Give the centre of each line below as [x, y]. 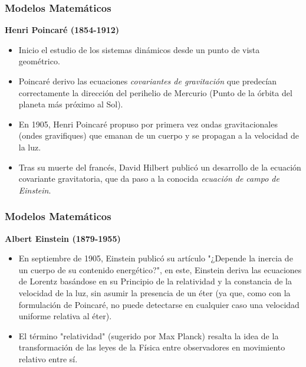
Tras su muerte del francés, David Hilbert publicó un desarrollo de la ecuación [160, 167]
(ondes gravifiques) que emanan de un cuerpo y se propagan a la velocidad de [159, 135]
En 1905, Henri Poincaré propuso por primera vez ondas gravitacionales [148, 124]
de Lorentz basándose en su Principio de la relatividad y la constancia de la [155, 281]
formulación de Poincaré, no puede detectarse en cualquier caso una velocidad [159, 304]
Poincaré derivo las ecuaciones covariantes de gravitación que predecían [148, 81]
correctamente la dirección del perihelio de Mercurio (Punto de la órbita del [155, 92]
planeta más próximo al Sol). [71, 104]
